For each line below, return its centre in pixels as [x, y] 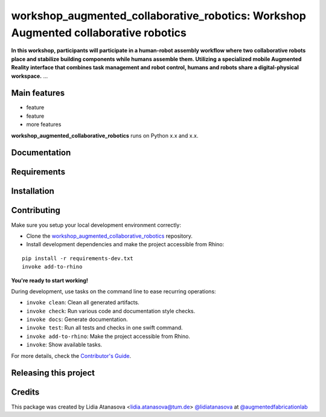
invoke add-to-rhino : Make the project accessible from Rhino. [108, 336]
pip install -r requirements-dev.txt [78, 258]
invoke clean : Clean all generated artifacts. [83, 302]
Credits [25, 392]
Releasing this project [53, 373]
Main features [38, 93]
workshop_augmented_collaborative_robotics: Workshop [158, 16]
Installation [33, 191]
